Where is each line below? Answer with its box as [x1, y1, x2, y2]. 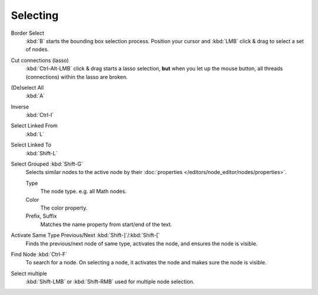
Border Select [11, 29, 44, 37]
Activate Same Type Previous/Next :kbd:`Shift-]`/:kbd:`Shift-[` [11, 232, 160, 239]
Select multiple [11, 270, 47, 277]
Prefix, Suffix [25, 212, 57, 219]
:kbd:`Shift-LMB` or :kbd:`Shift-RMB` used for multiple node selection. [25, 278, 195, 286]
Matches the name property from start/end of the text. [40, 221, 173, 228]
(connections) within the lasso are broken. [25, 73, 128, 80]
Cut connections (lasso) [11, 57, 69, 64]
